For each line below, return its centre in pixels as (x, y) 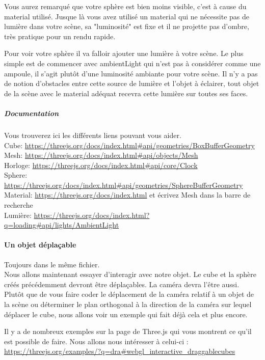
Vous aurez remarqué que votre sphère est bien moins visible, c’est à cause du (125, 6)
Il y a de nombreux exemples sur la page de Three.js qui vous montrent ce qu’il (128, 331)
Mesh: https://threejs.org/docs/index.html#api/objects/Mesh (101, 155)
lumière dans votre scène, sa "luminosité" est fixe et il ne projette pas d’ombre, (127, 26)
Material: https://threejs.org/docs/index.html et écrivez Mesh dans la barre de (127, 195)
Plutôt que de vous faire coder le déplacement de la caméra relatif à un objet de (129, 294)
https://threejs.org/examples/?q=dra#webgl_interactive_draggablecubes (120, 351)
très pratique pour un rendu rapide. (60, 36)
